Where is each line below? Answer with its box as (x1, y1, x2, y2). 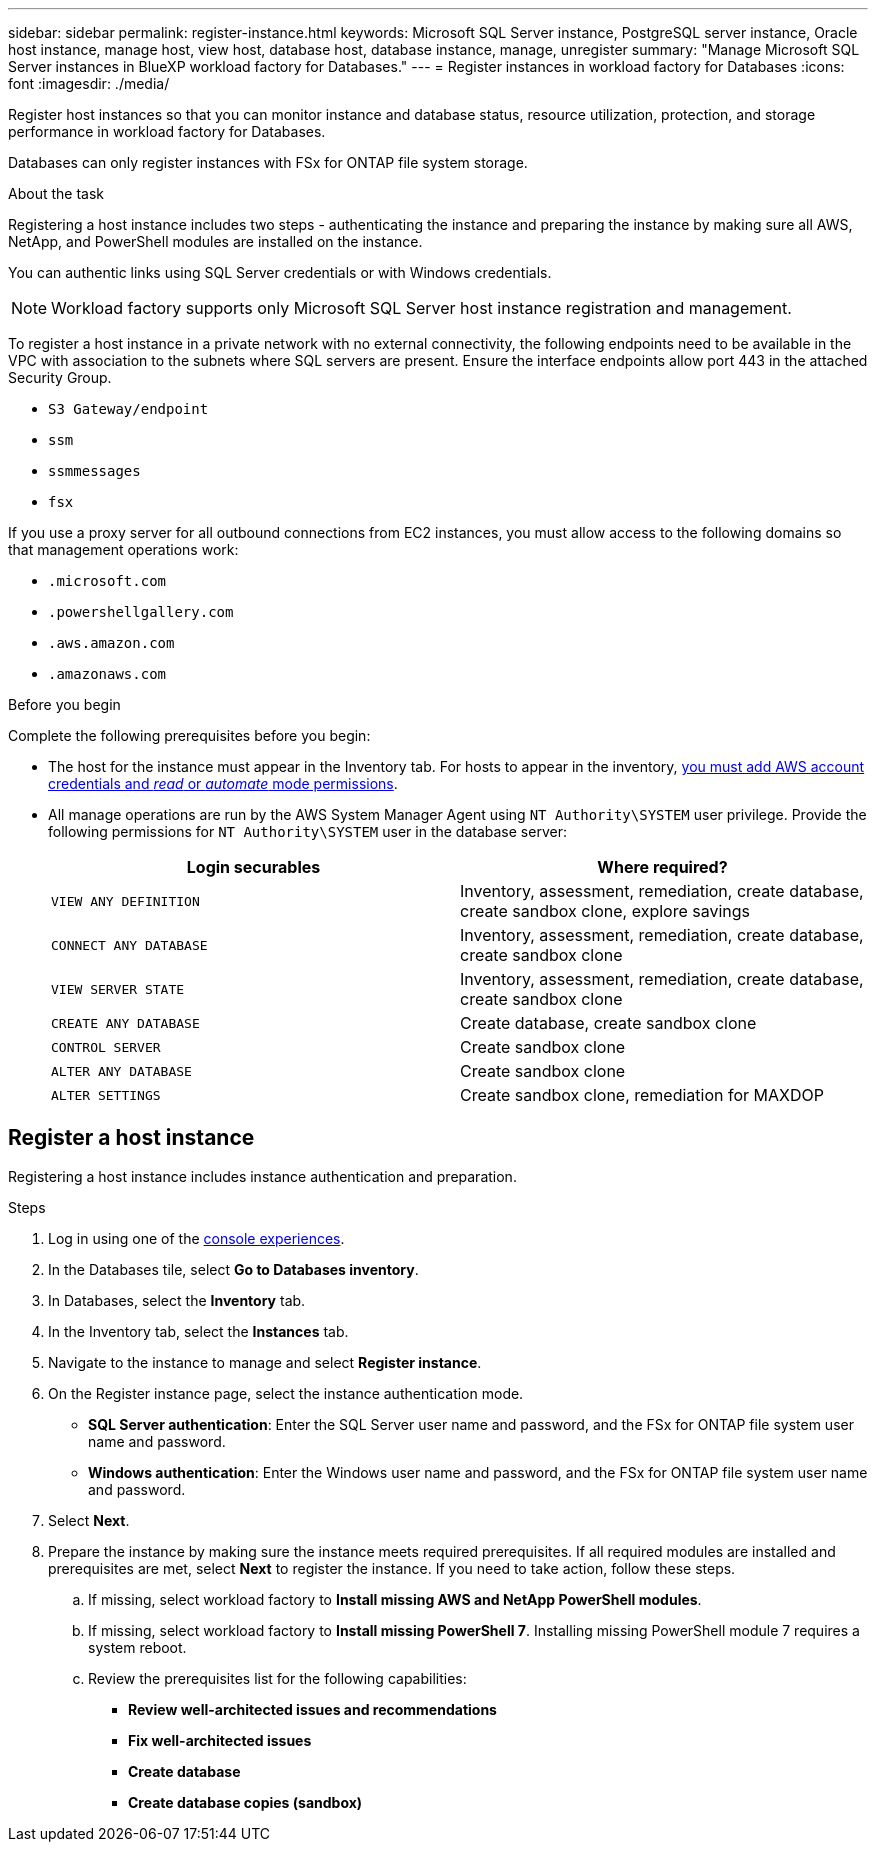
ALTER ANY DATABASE (51, 1063, 192, 1079)
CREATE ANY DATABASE (51, 1015, 200, 1031)
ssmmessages (48, 463, 141, 479)
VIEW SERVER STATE (51, 981, 185, 997)
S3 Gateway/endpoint (48, 401, 209, 417)
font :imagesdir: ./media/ (8, 75, 170, 92)
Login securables (186, 857, 321, 877)
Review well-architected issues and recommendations (128, 1700, 497, 1718)
